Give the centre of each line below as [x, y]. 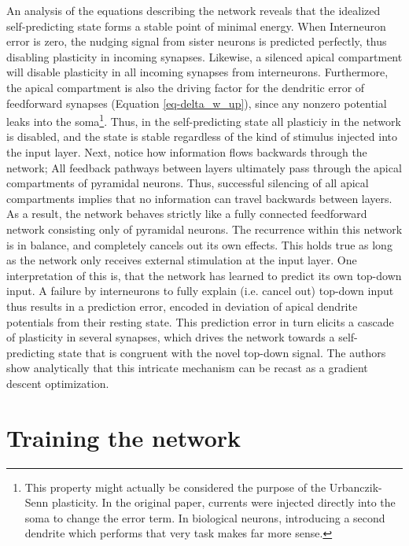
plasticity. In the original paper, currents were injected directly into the [224, 502]
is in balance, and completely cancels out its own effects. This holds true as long [199, 244]
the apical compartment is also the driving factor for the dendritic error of [186, 87]
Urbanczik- [356, 487]
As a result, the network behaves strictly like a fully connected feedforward [187, 214]
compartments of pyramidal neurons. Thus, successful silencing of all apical [188, 183]
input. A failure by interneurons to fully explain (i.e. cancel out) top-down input [200, 291]
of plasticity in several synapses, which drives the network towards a [171, 337]
